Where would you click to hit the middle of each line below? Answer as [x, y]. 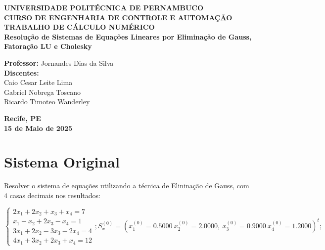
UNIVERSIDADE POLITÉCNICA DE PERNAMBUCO [104, 7]
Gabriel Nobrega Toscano [43, 92]
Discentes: [22, 72]
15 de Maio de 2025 [38, 128]
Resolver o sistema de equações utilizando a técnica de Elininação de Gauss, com [127, 186]
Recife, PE [23, 118]
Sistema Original [62, 162]
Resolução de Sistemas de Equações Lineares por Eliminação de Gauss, [128, 36]
